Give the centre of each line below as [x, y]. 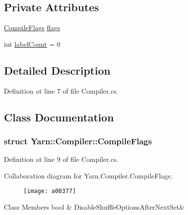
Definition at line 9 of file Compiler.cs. [61, 159]
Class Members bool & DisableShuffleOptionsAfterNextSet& [94, 207]
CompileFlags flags [32, 28]
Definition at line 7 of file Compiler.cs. [61, 90]
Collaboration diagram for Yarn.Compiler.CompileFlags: [88, 175]
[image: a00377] [50, 191]
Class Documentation [59, 117]
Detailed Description [57, 70]
